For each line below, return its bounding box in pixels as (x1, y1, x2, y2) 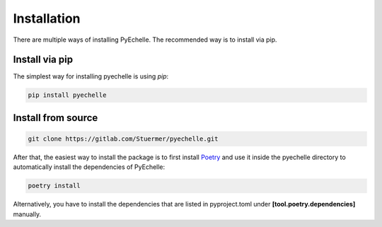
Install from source (13, 112, 98, 124)
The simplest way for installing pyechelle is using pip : (13, 72, 169, 81)
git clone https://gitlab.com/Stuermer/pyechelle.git (28, 135, 219, 143)
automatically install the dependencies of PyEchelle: (13, 163, 166, 171)
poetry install (28, 182, 81, 190)
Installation (13, 11, 81, 26)
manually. (13, 209, 42, 219)
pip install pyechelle (28, 91, 107, 99)
